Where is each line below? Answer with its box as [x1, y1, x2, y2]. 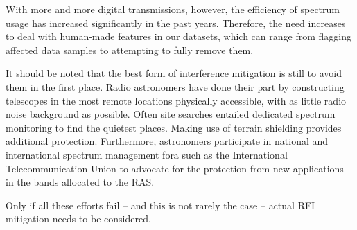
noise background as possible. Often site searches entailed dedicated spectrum [6, 107, 336, 121]
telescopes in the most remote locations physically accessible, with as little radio [6, 93, 347, 107]
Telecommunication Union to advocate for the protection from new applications [6, 161, 344, 175]
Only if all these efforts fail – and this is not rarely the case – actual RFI [6, 197, 315, 212]
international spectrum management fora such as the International [6, 147, 288, 161]
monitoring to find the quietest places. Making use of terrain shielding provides [6, 120, 342, 134]
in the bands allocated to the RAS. [6, 175, 155, 189]
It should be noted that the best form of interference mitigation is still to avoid [6, 66, 342, 80]
